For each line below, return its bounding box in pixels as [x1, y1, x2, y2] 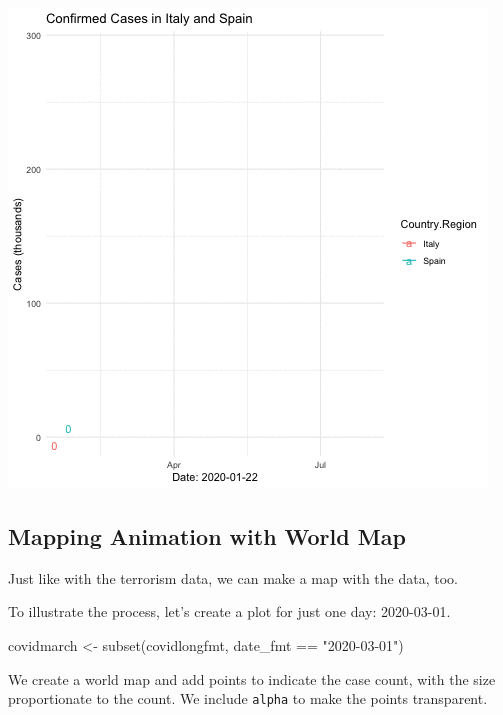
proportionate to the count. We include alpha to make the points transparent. [8, 688, 488, 709]
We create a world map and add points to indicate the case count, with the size [8, 668, 496, 689]
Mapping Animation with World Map [8, 520, 406, 551]
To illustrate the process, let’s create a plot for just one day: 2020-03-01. [8, 601, 451, 622]
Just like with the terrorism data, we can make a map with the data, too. [8, 567, 458, 588]
